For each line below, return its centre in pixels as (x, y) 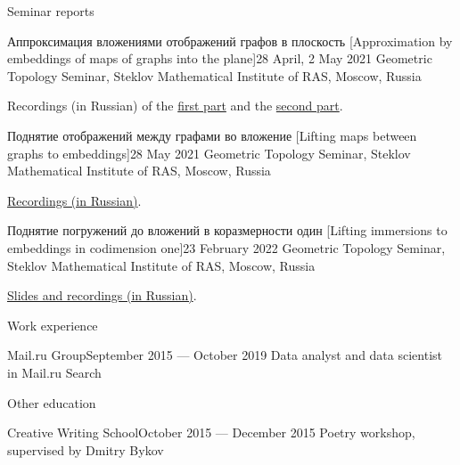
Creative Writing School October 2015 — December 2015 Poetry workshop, (211, 432)
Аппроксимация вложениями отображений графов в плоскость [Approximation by (230, 41)
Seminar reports (51, 11)
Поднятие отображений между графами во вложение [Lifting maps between (212, 135)
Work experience (53, 325)
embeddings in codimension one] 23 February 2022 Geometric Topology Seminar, (226, 247)
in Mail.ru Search (54, 372)
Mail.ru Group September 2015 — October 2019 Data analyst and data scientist (225, 355)
